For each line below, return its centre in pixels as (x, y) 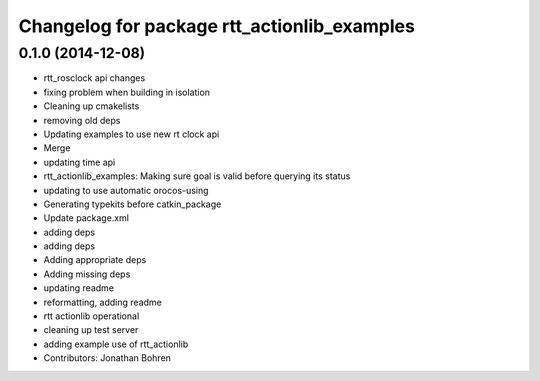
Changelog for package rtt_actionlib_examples (216, 26)
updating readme (79, 288)
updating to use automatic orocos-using (126, 190)
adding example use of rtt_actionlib (116, 344)
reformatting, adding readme (102, 302)
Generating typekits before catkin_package (132, 204)
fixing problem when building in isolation (126, 92)
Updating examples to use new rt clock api (131, 134)
